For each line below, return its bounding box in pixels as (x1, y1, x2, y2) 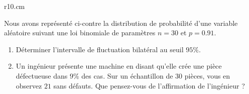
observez (16, 80, 42, 91)
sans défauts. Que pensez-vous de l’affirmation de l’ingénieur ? (53, 80, 245, 91)
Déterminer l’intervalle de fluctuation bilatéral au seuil (16, 44, 184, 54)
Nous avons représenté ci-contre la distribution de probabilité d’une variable (4, 17, 238, 28)
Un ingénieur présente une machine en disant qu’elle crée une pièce (16, 61, 222, 71)
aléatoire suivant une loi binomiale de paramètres (4, 27, 156, 38)
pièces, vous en (184, 70, 230, 81)
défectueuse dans (16, 70, 68, 81)
